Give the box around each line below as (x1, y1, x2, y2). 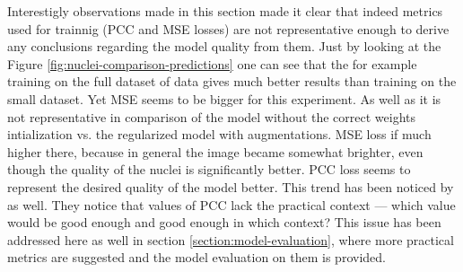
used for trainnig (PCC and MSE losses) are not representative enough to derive (7, 19, 450, 38)
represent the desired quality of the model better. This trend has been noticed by (7, 177, 454, 196)
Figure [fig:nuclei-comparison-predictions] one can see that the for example (7, 54, 417, 73)
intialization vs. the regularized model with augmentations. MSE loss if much (7, 125, 432, 144)
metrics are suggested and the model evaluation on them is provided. (7, 248, 386, 267)
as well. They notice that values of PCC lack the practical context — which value (7, 195, 456, 214)
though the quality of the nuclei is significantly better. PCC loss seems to (7, 160, 411, 179)
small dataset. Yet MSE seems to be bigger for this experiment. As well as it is (7, 89, 441, 108)
